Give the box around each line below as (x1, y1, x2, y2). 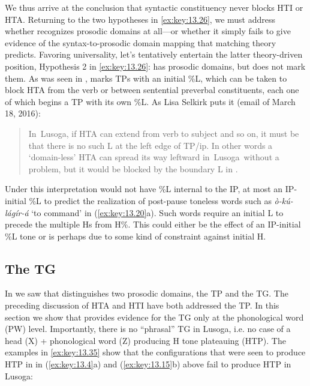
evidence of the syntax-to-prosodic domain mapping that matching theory (5, 36, 276, 49)
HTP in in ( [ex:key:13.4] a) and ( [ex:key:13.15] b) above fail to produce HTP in (5, 358, 291, 370)
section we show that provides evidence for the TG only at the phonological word (5, 310, 304, 323)
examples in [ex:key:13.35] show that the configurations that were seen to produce (5, 346, 306, 358)
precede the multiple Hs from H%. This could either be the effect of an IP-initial (5, 218, 301, 231)
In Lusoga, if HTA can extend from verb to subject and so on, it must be (28, 127, 299, 139)
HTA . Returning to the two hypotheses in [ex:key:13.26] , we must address (5, 13, 275, 25)
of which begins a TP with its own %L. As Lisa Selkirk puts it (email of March (5, 95, 296, 107)
